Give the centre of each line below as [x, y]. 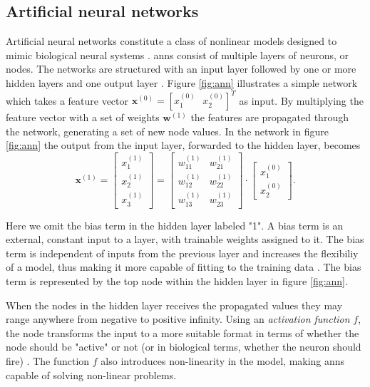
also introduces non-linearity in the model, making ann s [223, 361]
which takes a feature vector [67, 100]
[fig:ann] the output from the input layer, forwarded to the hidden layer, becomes [183, 145]
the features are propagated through [269, 117]
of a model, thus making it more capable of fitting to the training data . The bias [184, 267]
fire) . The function [48, 361]
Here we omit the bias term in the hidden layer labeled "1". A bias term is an [175, 225]
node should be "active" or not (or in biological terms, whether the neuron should [184, 347]
